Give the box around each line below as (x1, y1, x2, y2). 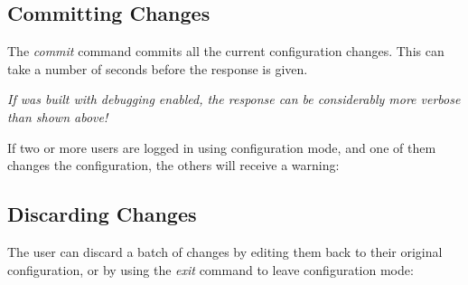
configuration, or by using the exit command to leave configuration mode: (7, 260, 414, 279)
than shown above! (7, 107, 108, 126)
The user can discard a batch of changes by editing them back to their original (7, 242, 443, 261)
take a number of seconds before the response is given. (7, 59, 308, 78)
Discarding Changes (7, 200, 197, 228)
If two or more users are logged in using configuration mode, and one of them (7, 138, 436, 157)
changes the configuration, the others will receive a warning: (7, 156, 340, 175)
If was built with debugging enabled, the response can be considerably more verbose (7, 90, 461, 109)
